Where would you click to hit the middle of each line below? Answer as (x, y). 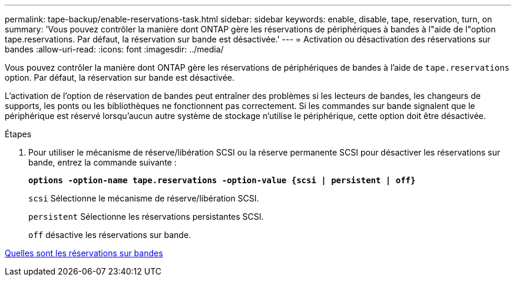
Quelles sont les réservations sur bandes (84, 253)
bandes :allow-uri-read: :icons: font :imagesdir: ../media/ (114, 49)
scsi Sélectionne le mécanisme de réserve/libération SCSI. (144, 198)
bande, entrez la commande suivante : (102, 162)
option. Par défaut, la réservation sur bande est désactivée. (120, 77)
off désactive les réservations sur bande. (110, 235)
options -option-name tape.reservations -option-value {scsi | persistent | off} (222, 180)
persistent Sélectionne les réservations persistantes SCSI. (146, 216)
